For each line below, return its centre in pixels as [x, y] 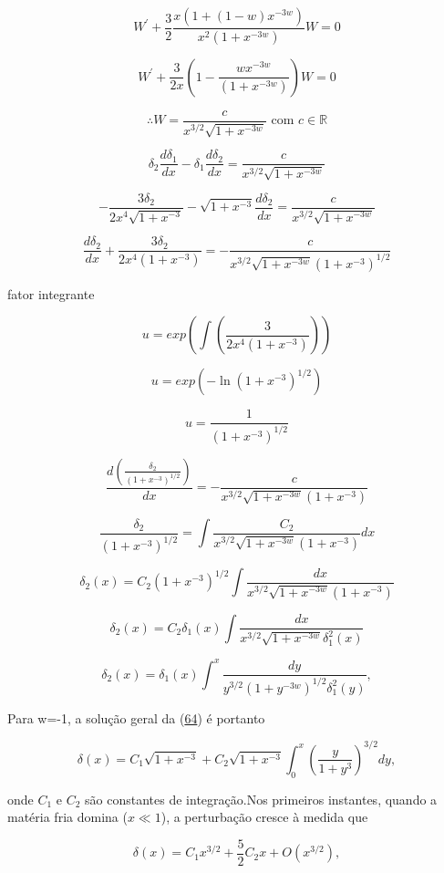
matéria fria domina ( [67, 817]
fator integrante [51, 293]
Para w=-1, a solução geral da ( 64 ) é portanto [136, 717]
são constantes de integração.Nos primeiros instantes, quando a [261, 799]
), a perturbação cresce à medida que [264, 817]
